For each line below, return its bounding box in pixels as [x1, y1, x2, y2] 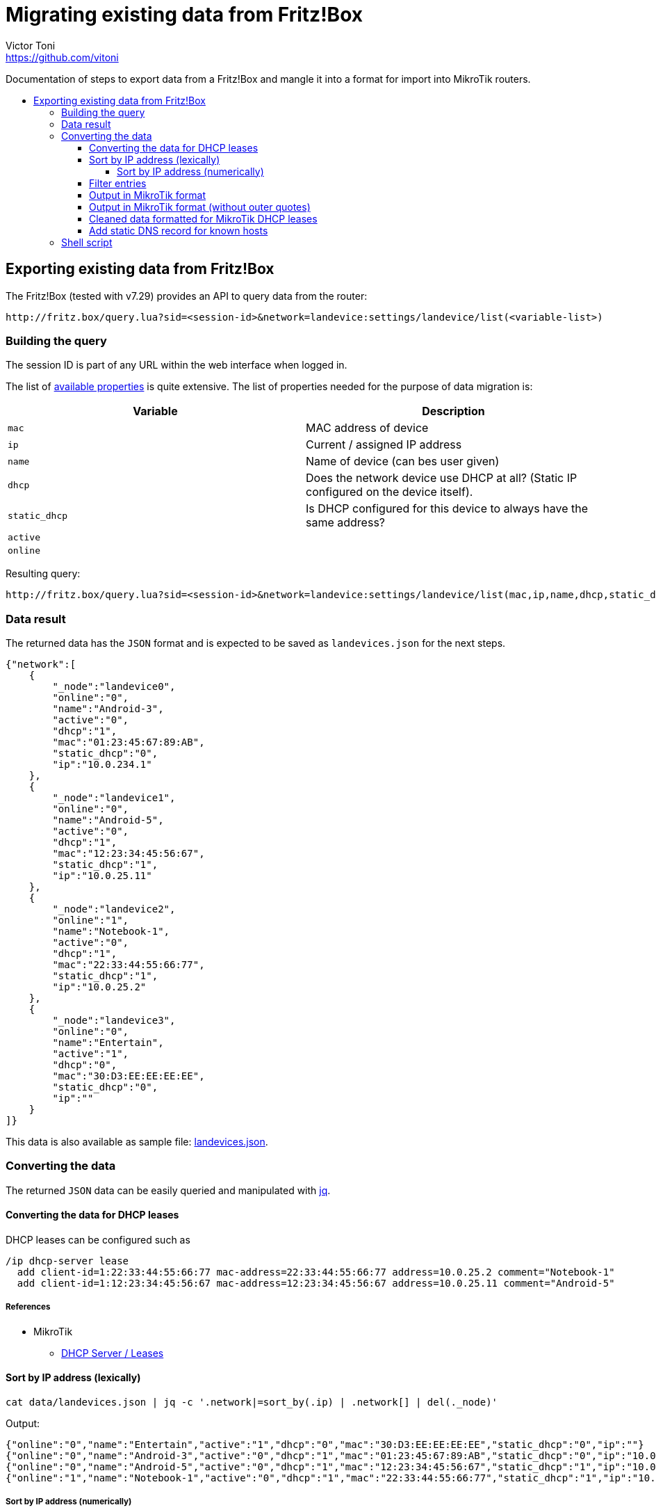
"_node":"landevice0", [52, 681, 176, 693]
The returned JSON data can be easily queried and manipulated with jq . [6, 1184, 331, 1196]
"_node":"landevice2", [52, 903, 176, 915]
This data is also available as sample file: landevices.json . [6, 1136, 268, 1148]
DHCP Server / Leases [61, 1346, 164, 1359]
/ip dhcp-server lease [6, 1255, 129, 1267]
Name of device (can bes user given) [306, 454, 500, 469]
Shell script [61, 236, 113, 248]
